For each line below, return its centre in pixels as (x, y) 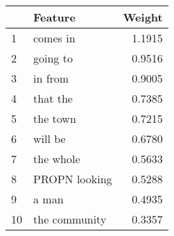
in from (51, 78)
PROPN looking (73, 179)
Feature (54, 17)
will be (50, 138)
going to (53, 58)
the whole (57, 159)
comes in (54, 38)
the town (55, 118)
